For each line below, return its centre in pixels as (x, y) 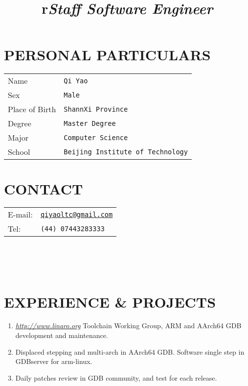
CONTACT (44, 188)
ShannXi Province (96, 109)
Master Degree (90, 123)
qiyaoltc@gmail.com (77, 214)
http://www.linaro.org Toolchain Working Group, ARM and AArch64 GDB (128, 326)
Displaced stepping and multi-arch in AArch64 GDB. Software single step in (130, 351)
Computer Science (96, 137)
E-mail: (20, 215)
